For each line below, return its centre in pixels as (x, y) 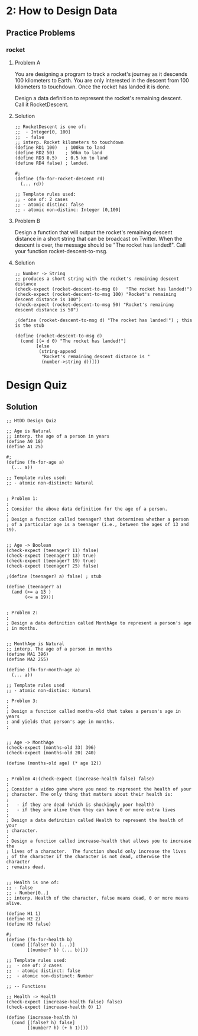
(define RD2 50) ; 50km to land (59, 152)
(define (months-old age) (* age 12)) (54, 763)
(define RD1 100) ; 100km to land (60, 147)
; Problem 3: (22, 701)
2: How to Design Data (62, 11)
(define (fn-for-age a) (35, 462)
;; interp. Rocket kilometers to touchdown (69, 142)
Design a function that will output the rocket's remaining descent (93, 232)
